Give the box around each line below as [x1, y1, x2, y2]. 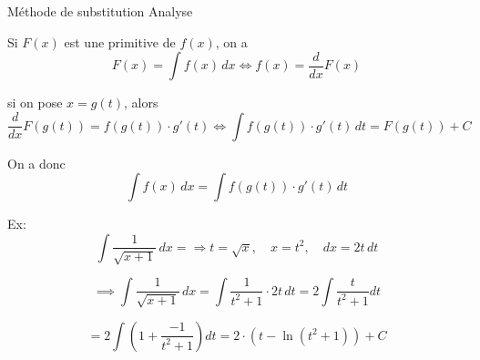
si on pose [7, 93, 63, 112]
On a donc [7, 153, 66, 172]
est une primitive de [64, 32, 176, 51]
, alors [123, 93, 158, 112]
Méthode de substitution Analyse [7, 2, 193, 20]
